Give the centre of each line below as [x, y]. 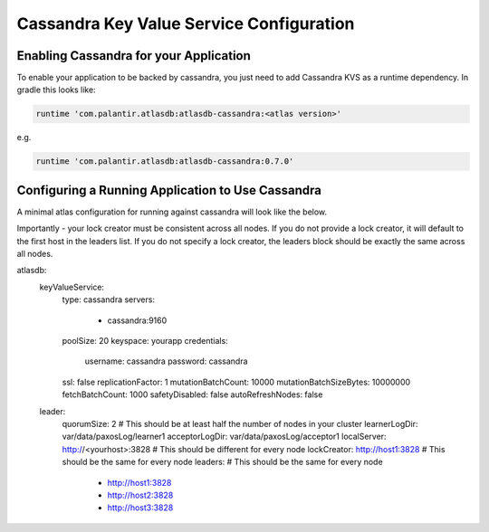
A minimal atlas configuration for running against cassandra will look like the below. [172, 212]
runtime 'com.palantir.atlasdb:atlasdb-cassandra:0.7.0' [165, 161]
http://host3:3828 [140, 508]
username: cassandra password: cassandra [166, 361]
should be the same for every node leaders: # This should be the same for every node [223, 462]
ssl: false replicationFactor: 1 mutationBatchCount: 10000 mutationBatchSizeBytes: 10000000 [236, 382]
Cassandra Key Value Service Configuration [186, 24]
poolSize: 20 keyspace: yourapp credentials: [145, 341]
